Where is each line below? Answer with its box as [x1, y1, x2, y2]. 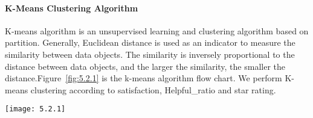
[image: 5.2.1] [5, 105, 66, 114]
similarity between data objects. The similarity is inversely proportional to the [5, 48, 295, 60]
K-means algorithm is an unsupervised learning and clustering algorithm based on [5, 24, 309, 37]
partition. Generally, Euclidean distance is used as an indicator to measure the [5, 36, 295, 49]
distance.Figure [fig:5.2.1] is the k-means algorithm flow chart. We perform [5, 72, 282, 84]
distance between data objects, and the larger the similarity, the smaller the [5, 60, 286, 72]
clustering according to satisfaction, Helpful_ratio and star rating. [30, 83, 276, 96]
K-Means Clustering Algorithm [5, 1, 138, 14]
